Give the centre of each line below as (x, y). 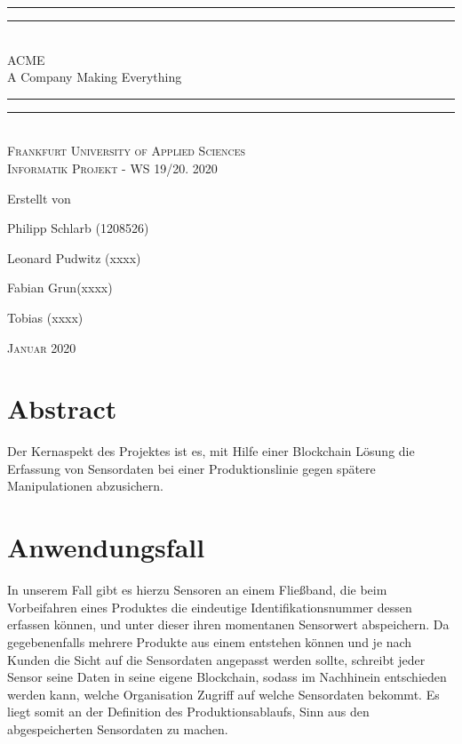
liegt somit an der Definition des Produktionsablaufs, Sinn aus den (188, 712)
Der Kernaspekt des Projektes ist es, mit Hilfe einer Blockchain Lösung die (211, 451)
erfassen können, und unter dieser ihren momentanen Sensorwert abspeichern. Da (228, 624)
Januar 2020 (42, 347)
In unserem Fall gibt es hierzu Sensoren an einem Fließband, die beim (197, 590)
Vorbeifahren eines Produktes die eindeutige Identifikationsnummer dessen (210, 607)
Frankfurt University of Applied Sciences (127, 151)
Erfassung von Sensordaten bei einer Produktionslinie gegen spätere (191, 468)
